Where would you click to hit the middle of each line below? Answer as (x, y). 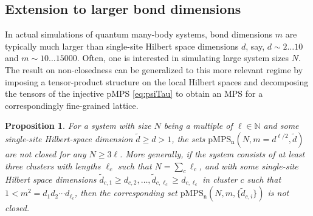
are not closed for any (46, 153)
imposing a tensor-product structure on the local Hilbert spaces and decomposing (157, 81)
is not (278, 193)
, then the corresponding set (126, 193)
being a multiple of (198, 126)
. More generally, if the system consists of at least (212, 153)
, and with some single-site (249, 165)
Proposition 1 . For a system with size (78, 126)
